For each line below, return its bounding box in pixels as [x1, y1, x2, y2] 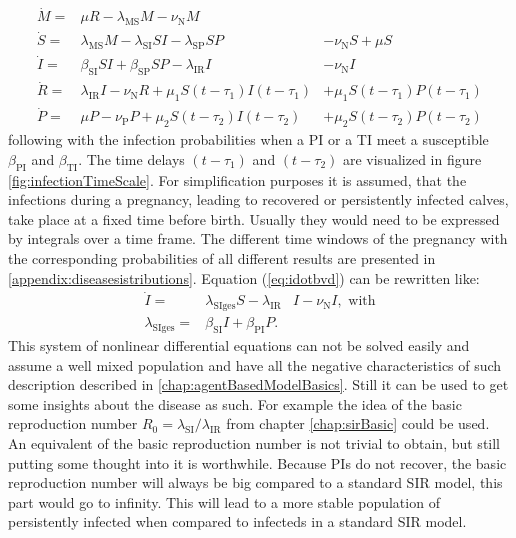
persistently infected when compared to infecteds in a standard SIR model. [8, 511, 467, 532]
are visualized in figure [342, 148, 482, 169]
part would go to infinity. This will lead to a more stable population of [8, 491, 440, 512]
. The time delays [78, 148, 185, 169]
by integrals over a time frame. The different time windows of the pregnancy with [8, 228, 508, 249]
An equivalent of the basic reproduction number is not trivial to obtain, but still [8, 433, 501, 454]
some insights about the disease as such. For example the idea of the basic [8, 393, 462, 414]
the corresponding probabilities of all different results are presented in [8, 248, 436, 268]
